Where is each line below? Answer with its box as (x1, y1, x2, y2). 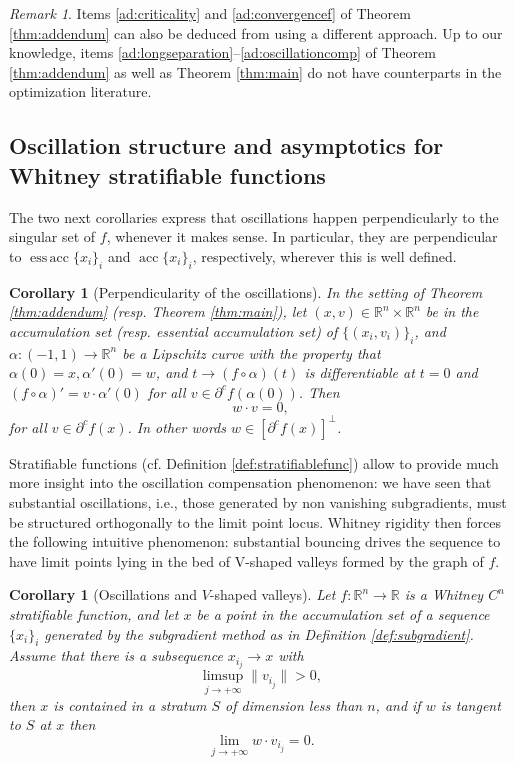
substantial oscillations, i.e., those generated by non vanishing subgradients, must (9, 492, 507, 512)
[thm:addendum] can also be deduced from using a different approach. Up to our (9, 22, 503, 43)
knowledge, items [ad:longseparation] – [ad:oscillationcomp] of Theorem (9, 42, 436, 63)
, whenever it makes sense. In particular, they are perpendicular (106, 226, 498, 247)
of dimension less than (225, 694, 363, 715)
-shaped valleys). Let (209, 584, 336, 605)
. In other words (127, 416, 226, 437)
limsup (202, 669, 244, 684)
